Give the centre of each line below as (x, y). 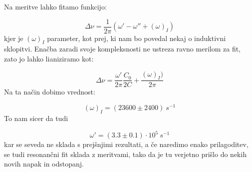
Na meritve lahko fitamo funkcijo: (55, 6)
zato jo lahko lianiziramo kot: (49, 59)
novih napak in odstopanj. (44, 164)
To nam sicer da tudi (36, 118)
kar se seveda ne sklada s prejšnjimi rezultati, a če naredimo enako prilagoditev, (126, 144)
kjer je (14, 38)
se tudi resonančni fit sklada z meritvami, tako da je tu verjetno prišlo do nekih (126, 154)
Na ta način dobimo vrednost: (50, 92)
